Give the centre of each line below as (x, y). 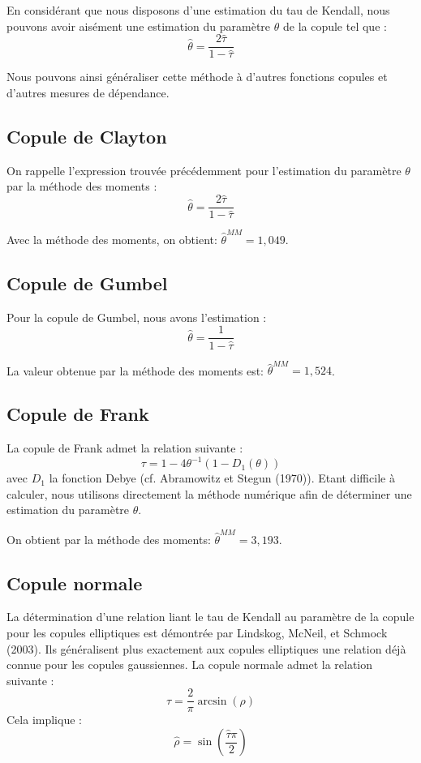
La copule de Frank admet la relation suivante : (125, 448)
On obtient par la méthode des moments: (109, 539)
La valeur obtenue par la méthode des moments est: (135, 370)
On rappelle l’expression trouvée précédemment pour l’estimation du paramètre (204, 170)
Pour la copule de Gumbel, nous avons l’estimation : (137, 317)
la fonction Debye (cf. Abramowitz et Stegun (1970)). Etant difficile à (222, 478)
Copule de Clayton (87, 137)
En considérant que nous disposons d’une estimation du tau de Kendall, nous (198, 10)
